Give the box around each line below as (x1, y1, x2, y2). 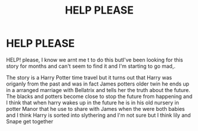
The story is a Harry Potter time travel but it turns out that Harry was (6, 74, 173, 81)
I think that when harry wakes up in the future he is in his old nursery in (6, 99, 179, 106)
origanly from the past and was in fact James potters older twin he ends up (6, 80, 190, 87)
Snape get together (6, 117, 53, 125)
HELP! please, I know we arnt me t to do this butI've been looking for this (6, 56, 183, 63)
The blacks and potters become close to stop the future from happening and (6, 93, 193, 100)
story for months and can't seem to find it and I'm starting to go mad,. (6, 63, 176, 70)
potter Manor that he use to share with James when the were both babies (6, 105, 185, 112)
